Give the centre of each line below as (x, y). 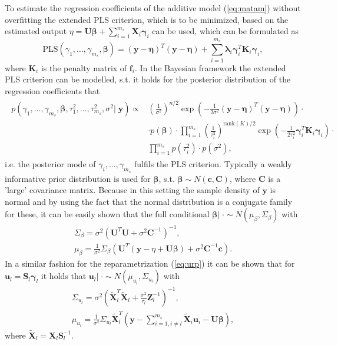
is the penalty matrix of (84, 67)
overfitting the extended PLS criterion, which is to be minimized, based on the (147, 19)
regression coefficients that (52, 90)
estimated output (36, 31)
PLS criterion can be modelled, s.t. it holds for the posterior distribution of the (148, 79)
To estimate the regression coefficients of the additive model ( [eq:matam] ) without (153, 8)
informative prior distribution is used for (78, 178)
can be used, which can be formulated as (226, 31)
